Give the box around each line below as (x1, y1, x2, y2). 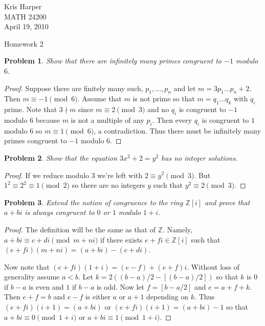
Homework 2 (4, 38, 43, 49)
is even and (29, 281, 64, 292)
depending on (146, 291, 189, 302)
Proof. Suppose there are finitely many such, (4, 82, 143, 93)
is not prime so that (132, 93, 195, 104)
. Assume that (77, 93, 122, 104)
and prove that (205, 197, 250, 207)
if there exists (100, 234, 143, 245)
